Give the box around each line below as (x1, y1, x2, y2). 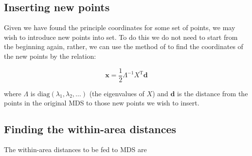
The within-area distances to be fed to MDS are (4, 144, 147, 155)
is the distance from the (177, 88, 248, 98)
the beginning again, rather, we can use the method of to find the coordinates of (4, 41, 243, 52)
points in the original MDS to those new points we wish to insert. (4, 98, 199, 108)
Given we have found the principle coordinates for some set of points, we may (4, 22, 235, 33)
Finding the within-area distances (4, 121, 177, 137)
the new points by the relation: (4, 51, 96, 61)
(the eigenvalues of (89, 88, 144, 98)
